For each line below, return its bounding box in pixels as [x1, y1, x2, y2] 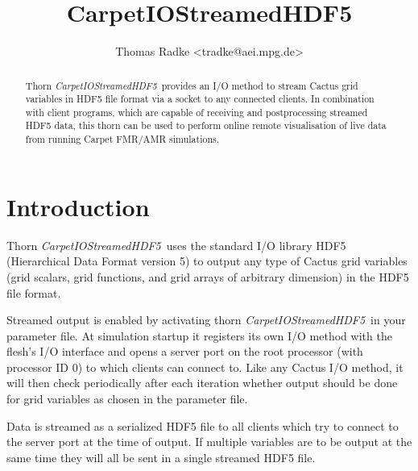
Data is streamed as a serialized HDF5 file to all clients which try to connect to [6, 417, 399, 434]
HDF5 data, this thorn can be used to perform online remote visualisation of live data [25, 119, 387, 132]
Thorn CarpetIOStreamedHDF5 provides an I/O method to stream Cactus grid [25, 78, 358, 92]
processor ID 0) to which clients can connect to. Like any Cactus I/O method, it [6, 358, 404, 375]
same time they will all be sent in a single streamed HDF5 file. [6, 448, 316, 465]
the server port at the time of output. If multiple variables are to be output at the [6, 433, 412, 450]
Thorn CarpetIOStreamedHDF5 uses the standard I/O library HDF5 [6, 236, 346, 253]
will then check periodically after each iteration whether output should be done [6, 374, 398, 391]
